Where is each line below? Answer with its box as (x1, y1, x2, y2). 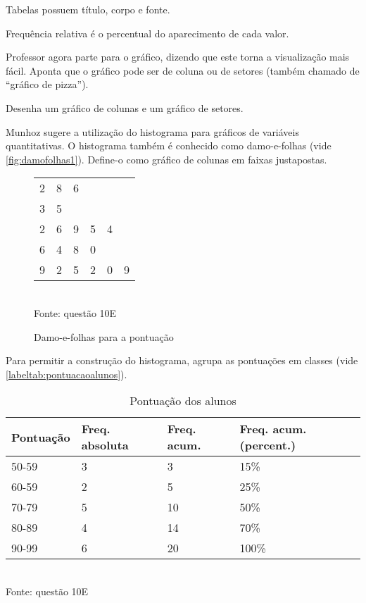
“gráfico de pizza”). (6, 77, 89, 92)
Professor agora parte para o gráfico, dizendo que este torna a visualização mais (6, 49, 350, 64)
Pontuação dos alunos (130, 392, 236, 409)
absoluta (81, 437, 129, 454)
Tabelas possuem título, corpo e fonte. (6, 2, 170, 16)
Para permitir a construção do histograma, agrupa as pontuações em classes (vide (6, 353, 358, 368)
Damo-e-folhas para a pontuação (34, 329, 174, 344)
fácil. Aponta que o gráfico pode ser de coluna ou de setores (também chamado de (6, 63, 360, 77)
